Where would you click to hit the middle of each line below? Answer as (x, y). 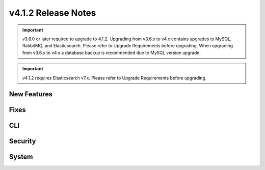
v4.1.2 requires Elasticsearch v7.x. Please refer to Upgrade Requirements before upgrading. (114, 78)
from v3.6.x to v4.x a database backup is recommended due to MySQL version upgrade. (112, 53)
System (21, 157)
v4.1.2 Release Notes (53, 13)
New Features (31, 94)
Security (23, 141)
